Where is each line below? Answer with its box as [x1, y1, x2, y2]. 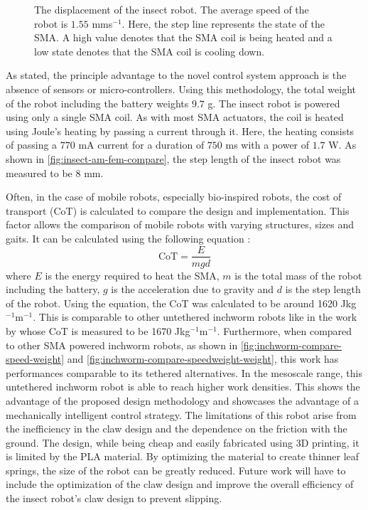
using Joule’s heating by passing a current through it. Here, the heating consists [6, 123, 355, 138]
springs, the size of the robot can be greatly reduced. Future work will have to [6, 462, 346, 477]
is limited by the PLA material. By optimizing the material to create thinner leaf [6, 449, 359, 464]
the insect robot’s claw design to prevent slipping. [6, 491, 222, 506]
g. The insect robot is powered [207, 95, 340, 110]
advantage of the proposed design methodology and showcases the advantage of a [6, 393, 359, 408]
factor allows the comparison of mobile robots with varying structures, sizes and [6, 217, 354, 232]
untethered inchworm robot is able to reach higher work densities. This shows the [6, 379, 360, 394]
